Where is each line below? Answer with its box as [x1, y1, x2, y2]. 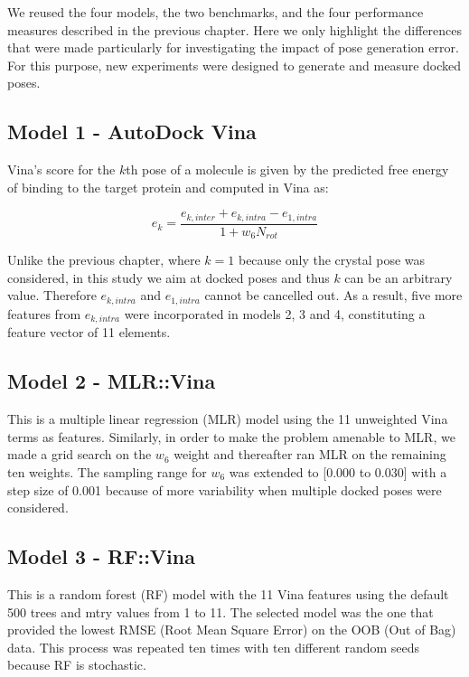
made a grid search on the [7, 445, 152, 464]
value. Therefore [7, 286, 97, 305]
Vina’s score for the [7, 160, 116, 179]
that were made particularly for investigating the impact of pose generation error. [7, 38, 459, 57]
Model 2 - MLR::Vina [7, 367, 216, 395]
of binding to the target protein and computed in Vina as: [7, 177, 329, 196]
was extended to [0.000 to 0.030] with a [229, 462, 447, 481]
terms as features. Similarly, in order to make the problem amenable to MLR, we [7, 427, 455, 446]
